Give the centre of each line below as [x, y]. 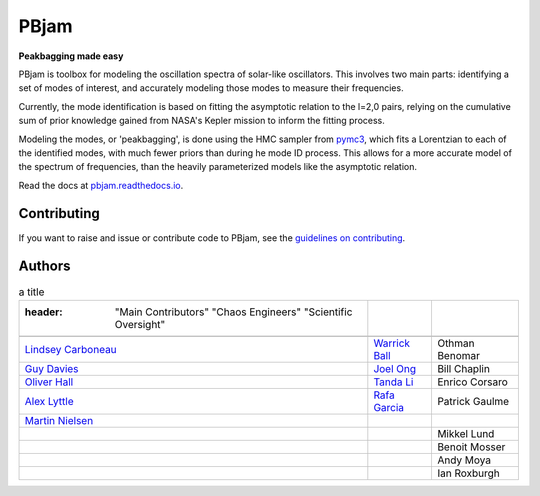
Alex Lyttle [49, 401]
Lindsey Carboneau [70, 349]
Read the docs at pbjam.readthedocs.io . [101, 185]
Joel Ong [395, 368]
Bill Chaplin [463, 368]
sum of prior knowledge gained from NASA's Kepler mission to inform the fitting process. [201, 121]
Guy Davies [51, 368]
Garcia [389, 407]
